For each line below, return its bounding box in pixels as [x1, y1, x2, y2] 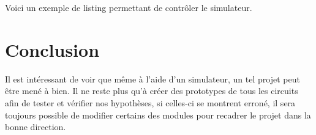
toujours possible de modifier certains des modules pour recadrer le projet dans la [5, 108, 311, 121]
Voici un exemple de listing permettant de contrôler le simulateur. [5, 1, 252, 13]
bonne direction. [5, 120, 66, 133]
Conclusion [5, 37, 100, 62]
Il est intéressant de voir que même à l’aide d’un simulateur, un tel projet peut [5, 72, 300, 85]
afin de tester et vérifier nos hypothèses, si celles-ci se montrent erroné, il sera [5, 96, 296, 109]
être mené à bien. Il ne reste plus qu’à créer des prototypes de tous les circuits [5, 84, 298, 97]
